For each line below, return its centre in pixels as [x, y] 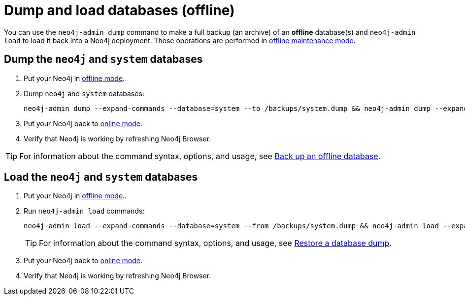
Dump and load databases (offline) [119, 10]
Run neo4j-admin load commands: [84, 211]
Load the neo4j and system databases [101, 177]
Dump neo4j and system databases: [84, 93]
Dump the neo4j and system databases [103, 59]
